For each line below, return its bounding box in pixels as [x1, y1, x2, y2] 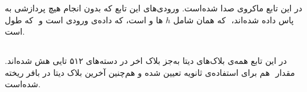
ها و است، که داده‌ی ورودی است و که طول [5, 13, 163, 26]
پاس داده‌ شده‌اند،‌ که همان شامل [173, 13, 294, 26]
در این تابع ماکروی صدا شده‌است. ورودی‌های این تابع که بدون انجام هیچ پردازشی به [5, 2, 303, 14]
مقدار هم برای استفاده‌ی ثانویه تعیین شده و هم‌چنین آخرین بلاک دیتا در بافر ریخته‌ [5, 66, 295, 78]
